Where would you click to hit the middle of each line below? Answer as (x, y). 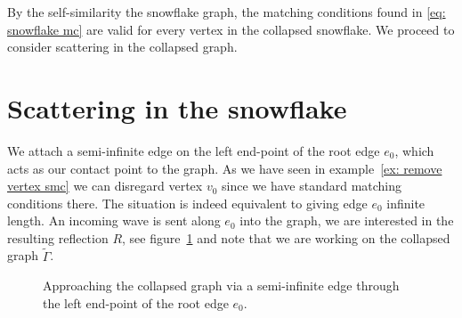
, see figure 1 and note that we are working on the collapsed (286, 237)
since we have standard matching (312, 186)
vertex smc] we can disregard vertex (105, 186)
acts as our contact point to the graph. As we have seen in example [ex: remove (225, 168)
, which (414, 150)
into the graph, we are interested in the (347, 220)
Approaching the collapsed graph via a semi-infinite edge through (221, 285)
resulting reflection (58, 237)
